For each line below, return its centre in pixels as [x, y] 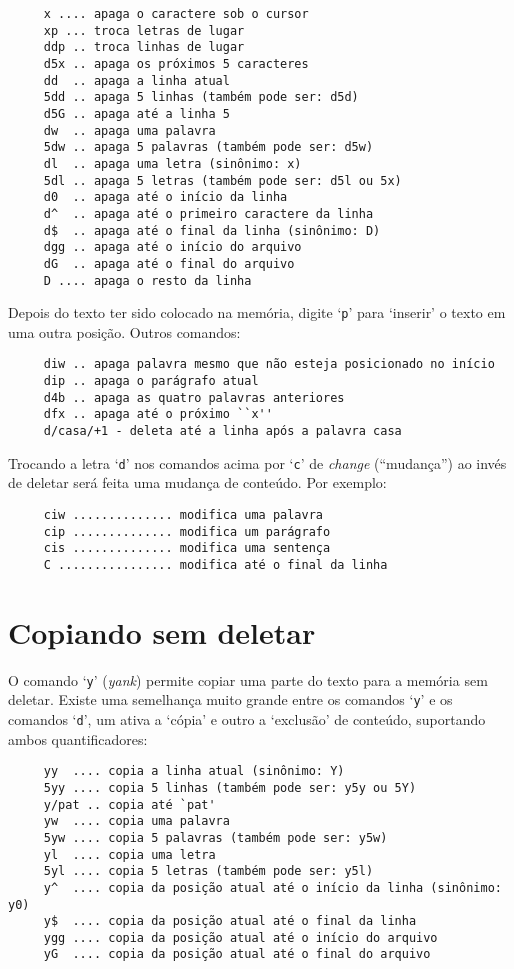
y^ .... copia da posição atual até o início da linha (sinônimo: [272, 887]
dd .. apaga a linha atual [136, 80]
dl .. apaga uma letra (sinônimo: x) [172, 163]
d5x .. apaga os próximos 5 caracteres [176, 63]
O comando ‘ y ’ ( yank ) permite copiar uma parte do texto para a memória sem [248, 679]
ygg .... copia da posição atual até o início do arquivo [240, 937]
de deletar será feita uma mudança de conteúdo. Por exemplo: [197, 482]
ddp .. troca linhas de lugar [144, 47]
